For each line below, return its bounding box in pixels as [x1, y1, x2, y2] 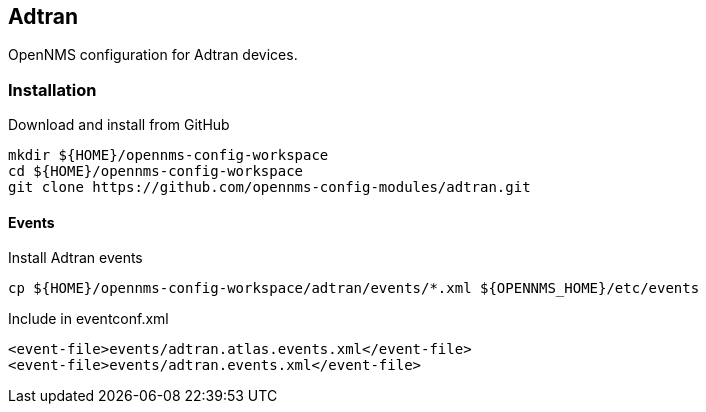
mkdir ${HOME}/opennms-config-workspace [8, 147, 329, 164]
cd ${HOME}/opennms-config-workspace [8, 163, 304, 180]
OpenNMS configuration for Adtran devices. [8, 46, 298, 64]
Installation [8, 79, 97, 100]
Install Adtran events [8, 249, 143, 267]
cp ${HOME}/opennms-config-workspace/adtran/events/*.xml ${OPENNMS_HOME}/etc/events [8, 280, 700, 297]
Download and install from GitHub [8, 116, 230, 134]
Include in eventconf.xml [8, 310, 169, 328]
